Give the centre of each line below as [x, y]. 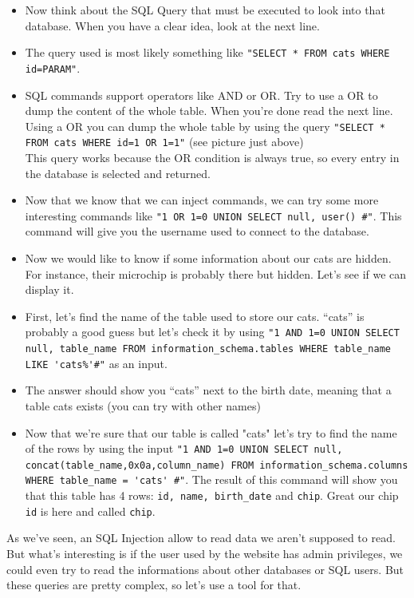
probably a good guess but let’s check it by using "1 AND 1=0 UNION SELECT [212, 332]
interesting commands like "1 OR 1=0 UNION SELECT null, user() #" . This [213, 215]
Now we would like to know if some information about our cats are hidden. [208, 258]
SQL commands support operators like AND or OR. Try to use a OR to [201, 95]
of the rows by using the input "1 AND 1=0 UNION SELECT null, [184, 448]
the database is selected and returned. [118, 173]
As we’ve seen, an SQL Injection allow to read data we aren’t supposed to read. [201, 538]
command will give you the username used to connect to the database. [197, 231]
